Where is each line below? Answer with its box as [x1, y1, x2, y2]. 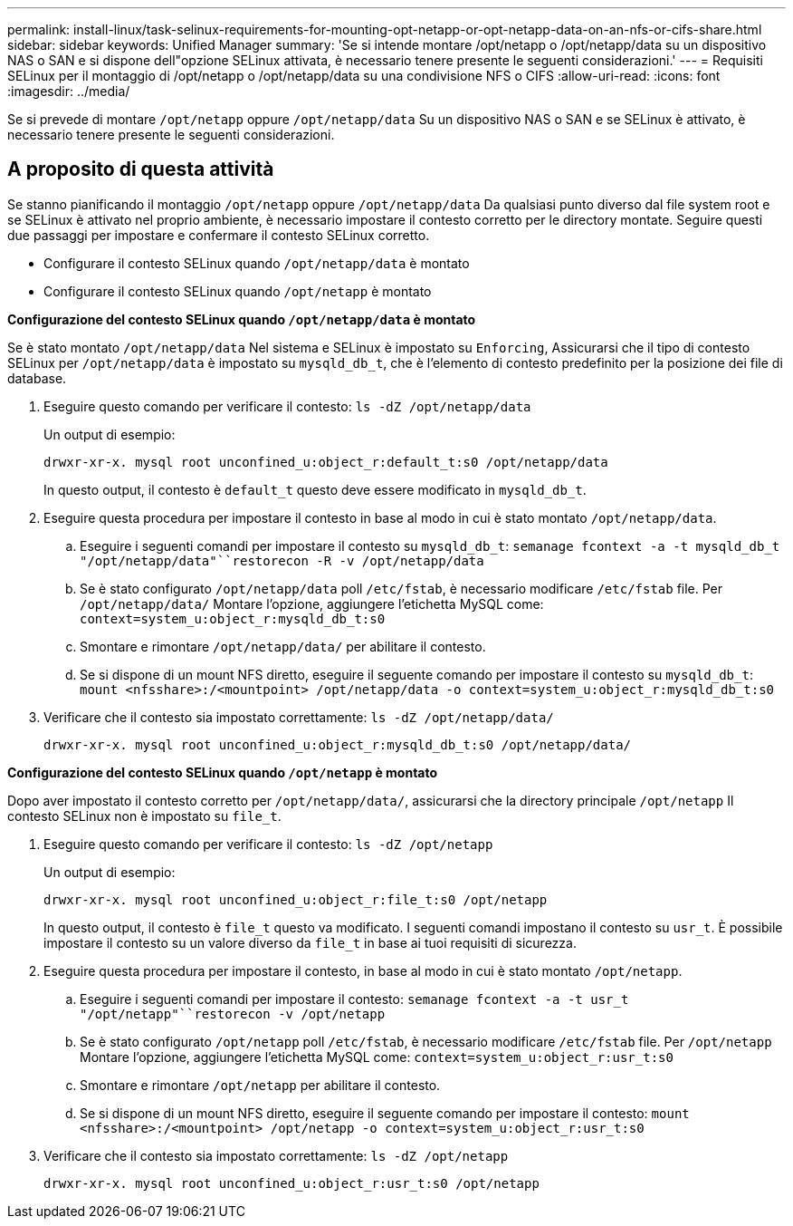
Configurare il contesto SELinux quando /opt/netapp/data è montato [43, 255, 470, 271]
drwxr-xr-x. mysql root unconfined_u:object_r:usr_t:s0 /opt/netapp [43, 1175, 540, 1191]
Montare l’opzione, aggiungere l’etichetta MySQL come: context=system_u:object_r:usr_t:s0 [80, 1048, 674, 1065]
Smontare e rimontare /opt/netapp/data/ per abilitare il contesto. [80, 638, 486, 654]
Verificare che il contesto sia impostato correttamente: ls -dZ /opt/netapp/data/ [43, 709, 554, 725]
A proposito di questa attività [7, 158, 274, 181]
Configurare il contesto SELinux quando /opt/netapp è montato [43, 283, 432, 299]
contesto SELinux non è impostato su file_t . [7, 807, 282, 824]
